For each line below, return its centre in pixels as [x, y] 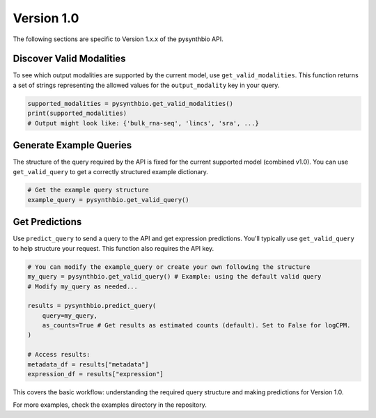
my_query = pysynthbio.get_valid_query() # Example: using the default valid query [174, 277]
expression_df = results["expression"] [95, 374]
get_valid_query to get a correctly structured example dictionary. [111, 171]
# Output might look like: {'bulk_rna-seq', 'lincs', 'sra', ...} [143, 123]
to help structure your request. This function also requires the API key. [113, 248]
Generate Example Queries [72, 145]
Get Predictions [47, 222]
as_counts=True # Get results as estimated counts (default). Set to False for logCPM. [196, 325]
